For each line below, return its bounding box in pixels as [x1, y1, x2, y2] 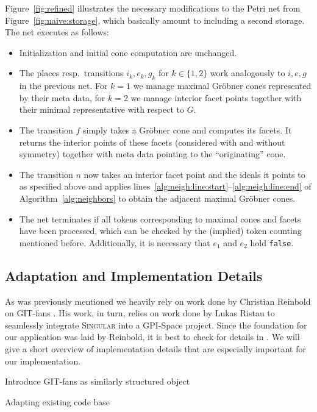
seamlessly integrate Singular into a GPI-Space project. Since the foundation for [5, 318, 307, 331]
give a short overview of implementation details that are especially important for [5, 342, 306, 355]
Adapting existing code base [5, 395, 110, 408]
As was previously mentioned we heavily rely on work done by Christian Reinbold [5, 294, 311, 307]
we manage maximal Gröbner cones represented [133, 79, 312, 92]
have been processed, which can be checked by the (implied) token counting [19, 224, 302, 237]
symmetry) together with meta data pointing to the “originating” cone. [19, 147, 286, 160]
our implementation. [5, 354, 81, 367]
